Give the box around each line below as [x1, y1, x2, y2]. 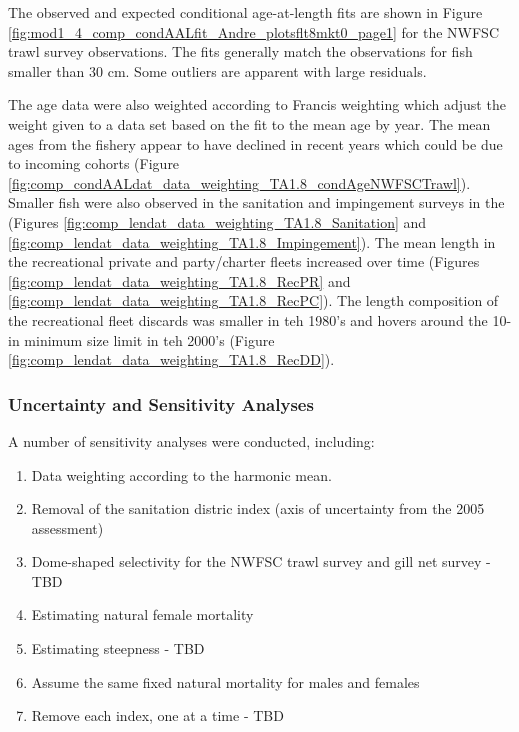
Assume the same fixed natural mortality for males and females [31, 671, 420, 692]
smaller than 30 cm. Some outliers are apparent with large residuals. [8, 60, 427, 81]
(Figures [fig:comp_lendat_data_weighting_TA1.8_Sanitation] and [8, 211, 427, 232]
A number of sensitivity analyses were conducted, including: [8, 430, 375, 451]
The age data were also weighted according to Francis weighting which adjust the [8, 94, 506, 115]
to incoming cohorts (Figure [8, 153, 180, 174]
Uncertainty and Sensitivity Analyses [8, 391, 314, 416]
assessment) [31, 517, 104, 538]
